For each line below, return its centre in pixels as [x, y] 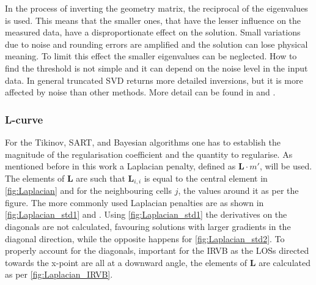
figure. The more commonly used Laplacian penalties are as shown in [134, 202]
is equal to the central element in [206, 178]
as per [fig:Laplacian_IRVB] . [59, 274]
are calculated [285, 262]
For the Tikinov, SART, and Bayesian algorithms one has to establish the [143, 142]
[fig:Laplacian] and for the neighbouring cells [89, 191]
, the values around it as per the [238, 191]
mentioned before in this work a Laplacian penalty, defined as [120, 166]
